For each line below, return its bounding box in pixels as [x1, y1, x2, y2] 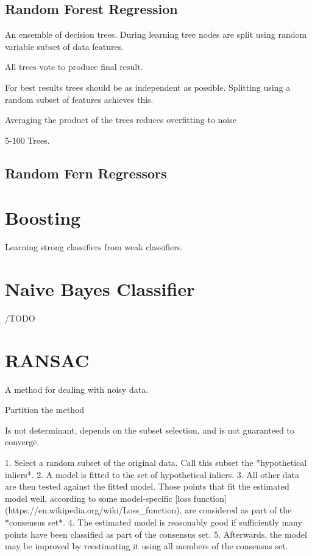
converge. [5, 435, 40, 448]
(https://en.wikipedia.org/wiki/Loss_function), [5, 504, 182, 516]
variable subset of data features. [5, 40, 124, 52]
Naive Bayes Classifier [5, 276, 195, 301]
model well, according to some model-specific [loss [5, 491, 191, 504]
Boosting [5, 205, 81, 230]
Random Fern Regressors [5, 163, 167, 182]
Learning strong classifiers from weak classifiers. [5, 241, 183, 253]
